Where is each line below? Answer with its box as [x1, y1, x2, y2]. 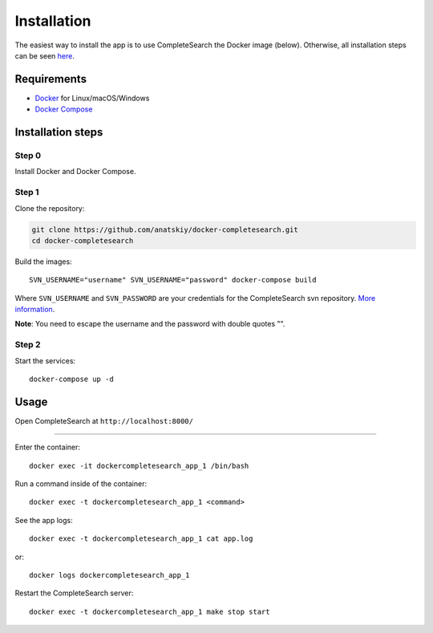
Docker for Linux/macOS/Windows [34, 93, 150, 103]
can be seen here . [14, 51, 75, 60]
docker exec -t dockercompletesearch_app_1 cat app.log [29, 534, 253, 543]
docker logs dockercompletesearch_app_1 [29, 570, 190, 580]
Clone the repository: [14, 203, 85, 213]
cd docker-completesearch [31, 236, 134, 245]
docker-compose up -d [29, 374, 114, 383]
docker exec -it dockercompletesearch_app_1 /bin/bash [29, 461, 249, 470]
